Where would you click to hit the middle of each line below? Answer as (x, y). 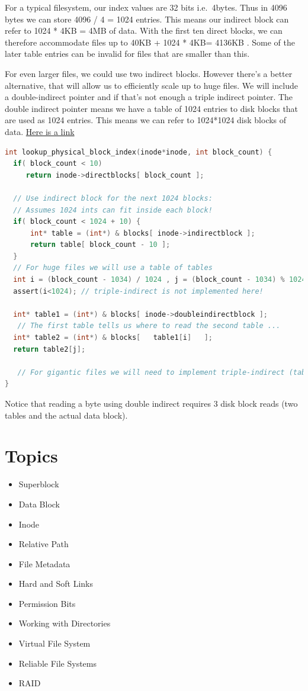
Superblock (39, 484)
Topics (31, 456)
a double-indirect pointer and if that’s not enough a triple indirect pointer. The (149, 97)
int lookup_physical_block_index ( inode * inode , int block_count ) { (139, 152)
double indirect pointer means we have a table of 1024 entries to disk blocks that (152, 108)
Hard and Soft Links (56, 584)
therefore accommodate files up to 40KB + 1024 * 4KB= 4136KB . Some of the (150, 42)
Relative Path (44, 544)
